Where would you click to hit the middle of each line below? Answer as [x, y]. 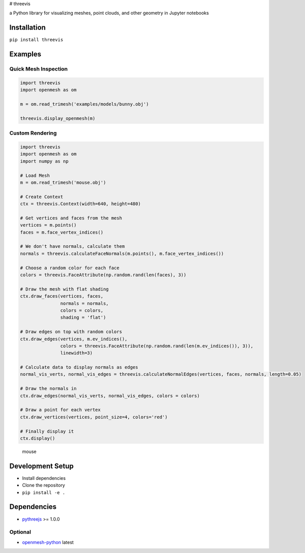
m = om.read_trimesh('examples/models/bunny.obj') [85, 104]
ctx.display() [38, 438]
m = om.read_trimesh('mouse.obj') [63, 182]
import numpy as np [44, 161]
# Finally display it [47, 431]
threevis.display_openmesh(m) [58, 118]
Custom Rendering [33, 133]
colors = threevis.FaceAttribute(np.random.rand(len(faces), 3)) [103, 275]
